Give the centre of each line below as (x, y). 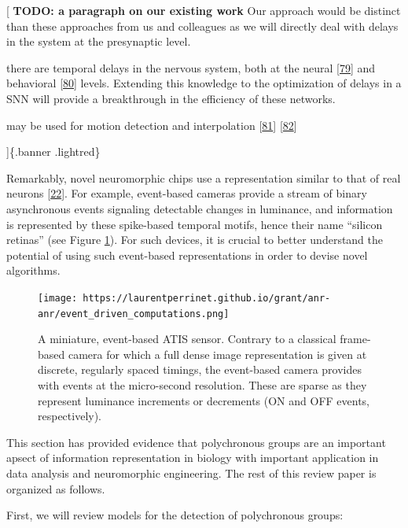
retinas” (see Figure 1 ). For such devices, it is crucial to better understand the (195, 240)
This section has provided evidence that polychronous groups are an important (196, 442)
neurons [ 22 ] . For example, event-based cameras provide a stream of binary (187, 193)
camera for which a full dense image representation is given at (217, 354)
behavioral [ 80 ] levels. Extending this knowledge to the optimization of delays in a (204, 83)
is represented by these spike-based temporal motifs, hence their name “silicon (195, 224)
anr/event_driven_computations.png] (134, 314)
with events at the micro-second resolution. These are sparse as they (202, 385)
